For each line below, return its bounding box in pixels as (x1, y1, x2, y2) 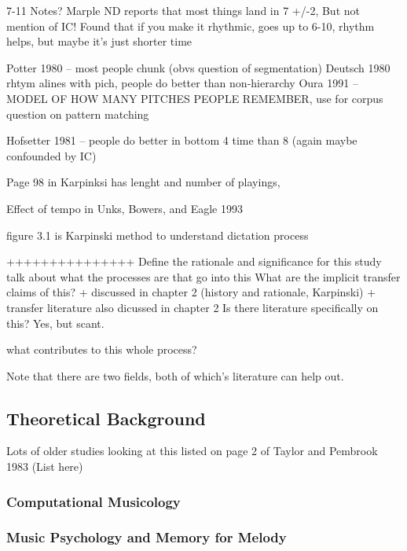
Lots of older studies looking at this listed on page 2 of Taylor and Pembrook (6, 443, 378, 459)
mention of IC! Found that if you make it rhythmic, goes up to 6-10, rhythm (6, 17, 375, 34)
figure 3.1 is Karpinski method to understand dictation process (6, 226, 309, 243)
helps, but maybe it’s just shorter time (6, 33, 192, 50)
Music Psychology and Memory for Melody (6, 527, 287, 547)
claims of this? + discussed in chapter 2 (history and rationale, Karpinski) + (6, 284, 376, 300)
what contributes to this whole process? (6, 341, 197, 358)
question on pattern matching (6, 105, 149, 122)
